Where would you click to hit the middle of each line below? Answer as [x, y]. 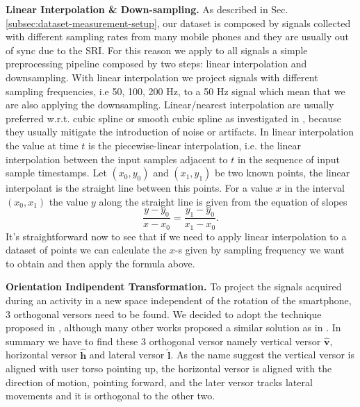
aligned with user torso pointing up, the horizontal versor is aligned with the [169, 368]
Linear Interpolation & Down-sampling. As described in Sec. [147, 9]
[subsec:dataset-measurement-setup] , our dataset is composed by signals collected [178, 23]
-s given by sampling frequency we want [260, 250]
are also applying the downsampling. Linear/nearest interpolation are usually [170, 105]
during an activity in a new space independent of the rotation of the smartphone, [179, 300]
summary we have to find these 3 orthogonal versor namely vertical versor [163, 341]
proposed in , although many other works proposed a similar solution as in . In [173, 327]
